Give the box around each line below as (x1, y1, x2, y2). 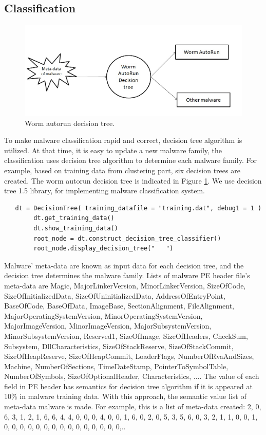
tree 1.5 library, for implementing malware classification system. (4, 185, 205, 196)
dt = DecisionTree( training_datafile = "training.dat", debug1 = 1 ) (15, 204, 262, 212)
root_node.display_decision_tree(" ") (33, 245, 174, 252)
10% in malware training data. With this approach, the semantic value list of (4, 391, 246, 402)
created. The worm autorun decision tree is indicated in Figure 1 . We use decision (4, 175, 262, 186)
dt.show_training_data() (33, 224, 118, 232)
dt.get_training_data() (33, 214, 115, 222)
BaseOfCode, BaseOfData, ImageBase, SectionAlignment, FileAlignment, (4, 300, 235, 311)
